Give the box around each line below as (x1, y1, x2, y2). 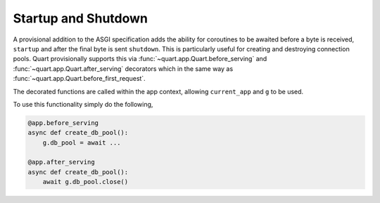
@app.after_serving (27, 158, 95, 166)
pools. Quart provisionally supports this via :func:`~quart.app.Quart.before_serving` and (13, 55, 267, 63)
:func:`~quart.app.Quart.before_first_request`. (13, 74, 146, 83)
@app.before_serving (27, 119, 99, 126)
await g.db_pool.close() (42, 178, 129, 186)
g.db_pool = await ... (42, 138, 121, 147)
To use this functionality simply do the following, (13, 100, 153, 108)
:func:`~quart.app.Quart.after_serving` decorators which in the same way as (13, 64, 234, 73)
